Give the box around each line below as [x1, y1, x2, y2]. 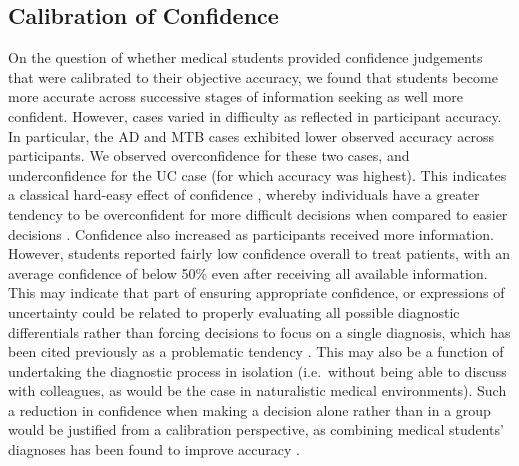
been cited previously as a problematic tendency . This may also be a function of [8, 341, 504, 362]
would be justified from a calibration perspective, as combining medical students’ [8, 419, 504, 440]
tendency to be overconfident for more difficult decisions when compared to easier [8, 203, 508, 224]
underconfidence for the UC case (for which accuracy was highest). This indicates [8, 164, 507, 185]
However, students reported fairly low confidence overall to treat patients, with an [8, 243, 511, 264]
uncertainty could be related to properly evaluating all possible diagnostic [8, 301, 460, 322]
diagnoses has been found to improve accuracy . [8, 439, 300, 460]
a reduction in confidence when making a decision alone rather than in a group [8, 399, 491, 420]
